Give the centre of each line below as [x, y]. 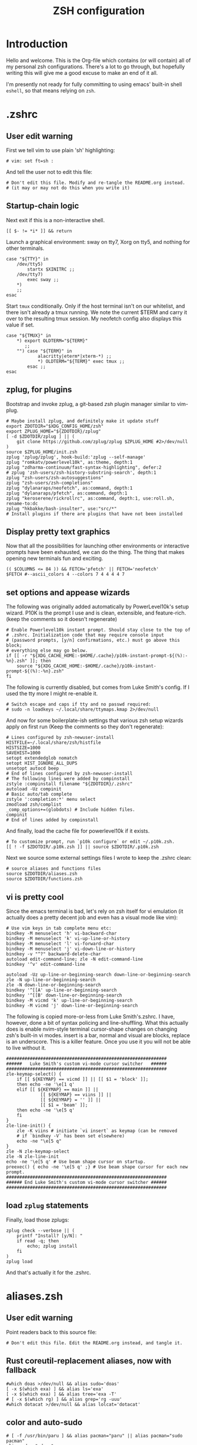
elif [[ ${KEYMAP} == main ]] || [58, 1090]
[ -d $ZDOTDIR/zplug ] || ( [41, 436]
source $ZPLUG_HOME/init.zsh [42, 452]
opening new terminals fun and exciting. [55, 559]
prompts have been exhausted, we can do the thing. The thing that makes [95, 552]
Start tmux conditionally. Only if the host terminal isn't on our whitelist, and [96, 306]
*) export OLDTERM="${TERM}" [52, 341]
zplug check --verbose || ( [41, 1230]
